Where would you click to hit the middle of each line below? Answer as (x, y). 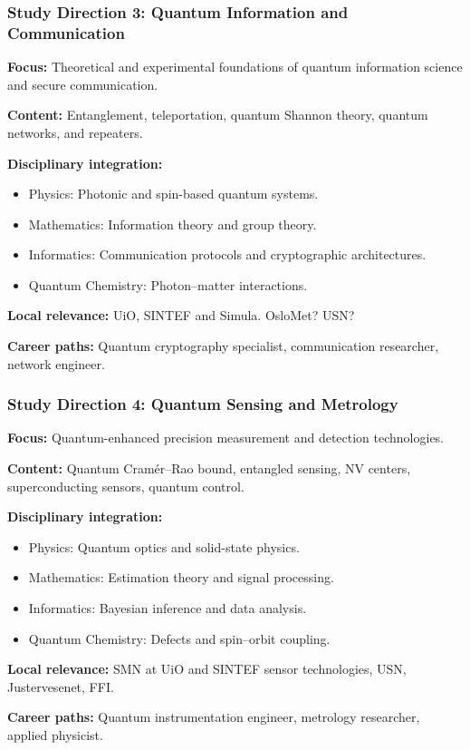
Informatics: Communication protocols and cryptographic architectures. (227, 254)
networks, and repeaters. (75, 132)
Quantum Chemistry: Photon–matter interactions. (168, 284)
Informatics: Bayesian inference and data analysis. (168, 608)
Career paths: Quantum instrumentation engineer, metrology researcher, (214, 717)
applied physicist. (55, 735)
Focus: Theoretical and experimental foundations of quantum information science (235, 67)
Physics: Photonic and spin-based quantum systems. (173, 194)
